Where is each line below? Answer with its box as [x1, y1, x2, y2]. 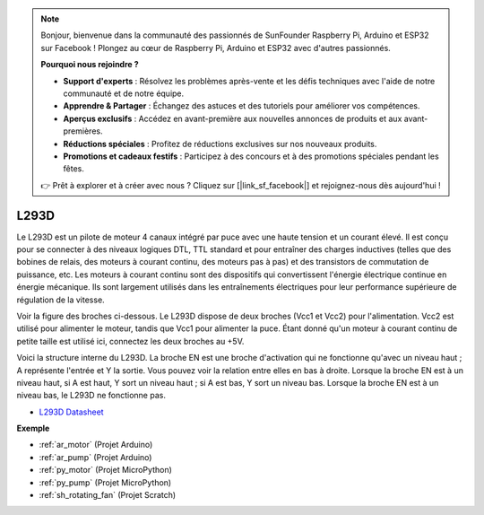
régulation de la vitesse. [16, 294, 105, 305]
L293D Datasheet [39, 406, 104, 417]
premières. [63, 126, 103, 136]
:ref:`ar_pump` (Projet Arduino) [39, 451, 152, 462]
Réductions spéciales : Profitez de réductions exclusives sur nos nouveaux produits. [63, 138, 377, 149]
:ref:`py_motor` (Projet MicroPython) [39, 465, 172, 476]
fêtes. [63, 163, 84, 174]
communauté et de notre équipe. [63, 88, 185, 99]
